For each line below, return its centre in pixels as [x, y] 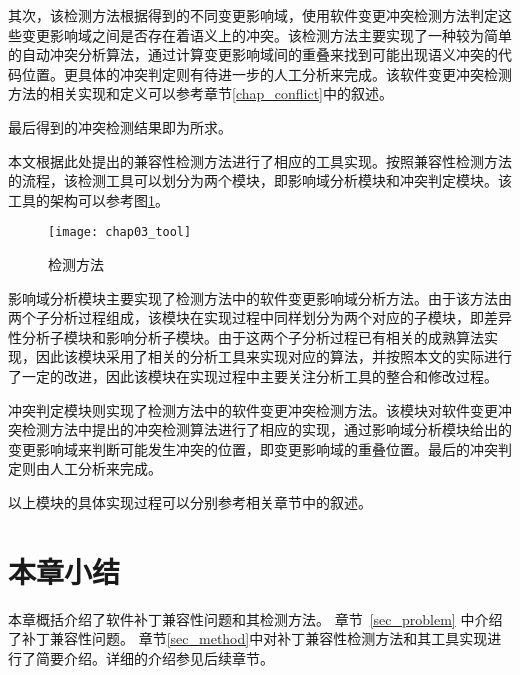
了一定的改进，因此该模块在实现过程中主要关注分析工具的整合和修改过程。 [253, 375]
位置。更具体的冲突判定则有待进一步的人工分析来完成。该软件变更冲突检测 [266, 73]
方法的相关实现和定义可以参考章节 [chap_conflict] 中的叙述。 [201, 93]
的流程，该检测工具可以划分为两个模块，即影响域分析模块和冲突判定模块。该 [260, 180]
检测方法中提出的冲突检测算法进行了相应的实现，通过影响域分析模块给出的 [266, 429]
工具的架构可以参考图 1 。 [88, 199]
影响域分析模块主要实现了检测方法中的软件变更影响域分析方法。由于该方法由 [260, 297]
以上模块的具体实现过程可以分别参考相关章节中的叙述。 [190, 501]
